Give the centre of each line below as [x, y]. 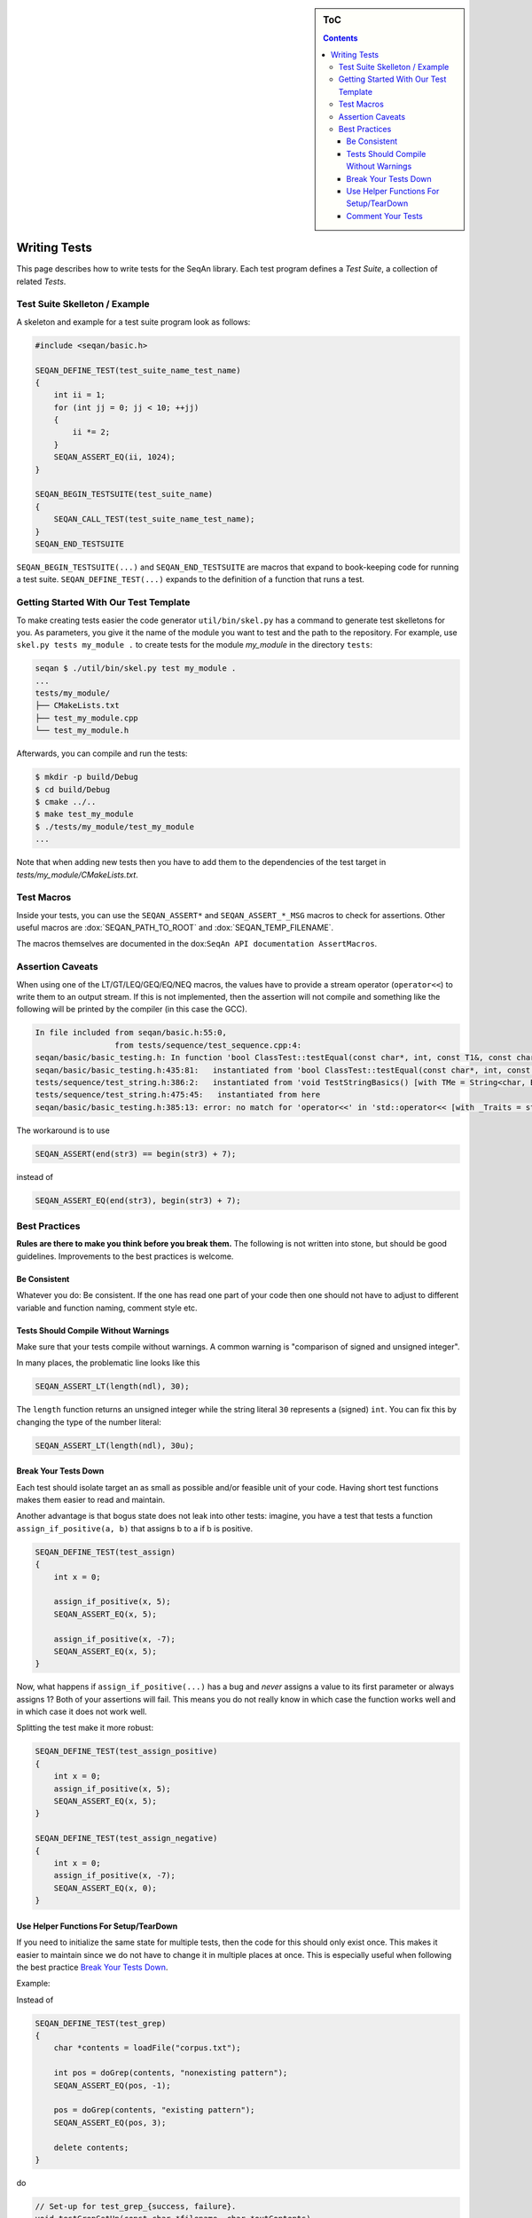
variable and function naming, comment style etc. [107, 1308]
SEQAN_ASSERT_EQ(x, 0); [105, 1888]
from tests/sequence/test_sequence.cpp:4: [208, 1045]
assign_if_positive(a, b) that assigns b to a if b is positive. [135, 1528]
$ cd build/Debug [73, 789]
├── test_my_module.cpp [87, 718]
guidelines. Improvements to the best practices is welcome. [125, 1256]
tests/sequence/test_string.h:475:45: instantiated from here [178, 1095]
